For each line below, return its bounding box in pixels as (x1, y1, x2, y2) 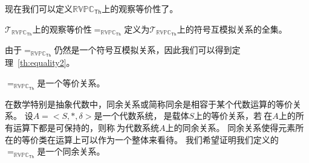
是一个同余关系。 (37, 145, 105, 158)
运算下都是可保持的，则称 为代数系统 (13, 121, 160, 133)
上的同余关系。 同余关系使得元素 (165, 121, 296, 133)
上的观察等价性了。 (102, 2, 178, 14)
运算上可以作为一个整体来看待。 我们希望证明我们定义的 (55, 133, 279, 145)
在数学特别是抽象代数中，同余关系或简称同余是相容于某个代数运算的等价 (5, 97, 293, 110)
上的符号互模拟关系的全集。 (177, 22, 287, 35)
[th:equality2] (18, 56, 67, 69)
